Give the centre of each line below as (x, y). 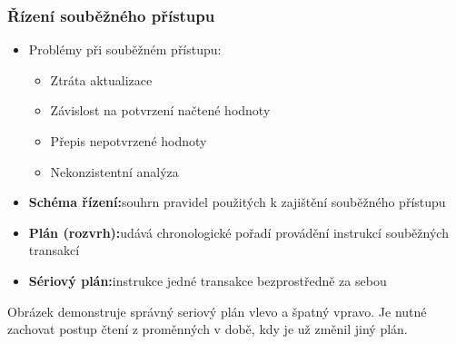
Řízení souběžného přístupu (111, 15)
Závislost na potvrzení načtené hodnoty (160, 110)
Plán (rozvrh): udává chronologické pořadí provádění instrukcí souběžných (238, 232)
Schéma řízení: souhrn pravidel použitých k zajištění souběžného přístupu (237, 202)
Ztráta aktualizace (101, 79)
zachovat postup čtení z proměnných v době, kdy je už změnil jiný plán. (208, 329)
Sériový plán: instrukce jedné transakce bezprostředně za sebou (208, 280)
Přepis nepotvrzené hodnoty (129, 141)
